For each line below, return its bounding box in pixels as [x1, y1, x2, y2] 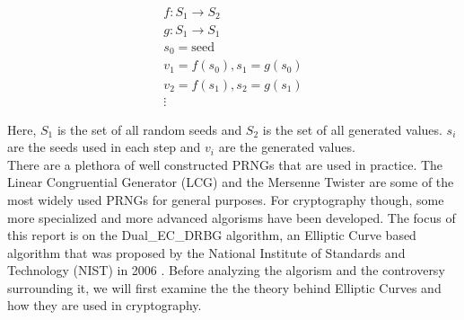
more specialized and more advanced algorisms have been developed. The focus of [7, 208, 456, 227]
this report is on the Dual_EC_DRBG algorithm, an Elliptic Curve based [7, 226, 416, 244]
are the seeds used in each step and [7, 138, 201, 156]
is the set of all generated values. [262, 120, 442, 138]
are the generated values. [218, 138, 355, 156]
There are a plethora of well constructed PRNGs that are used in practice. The [7, 155, 443, 173]
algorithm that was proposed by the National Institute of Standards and [7, 243, 406, 262]
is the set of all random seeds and [57, 120, 242, 138]
